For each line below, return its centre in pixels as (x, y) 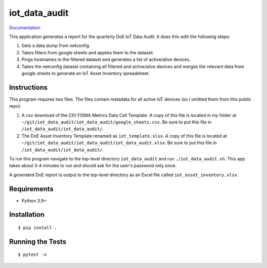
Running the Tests (38, 242)
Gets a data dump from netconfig (55, 46)
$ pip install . (38, 228)
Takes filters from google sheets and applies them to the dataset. (88, 52)
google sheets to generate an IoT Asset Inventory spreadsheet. (86, 73)
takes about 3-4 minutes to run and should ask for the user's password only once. (93, 166)
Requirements (31, 189)
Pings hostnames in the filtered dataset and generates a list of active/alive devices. (106, 60)
